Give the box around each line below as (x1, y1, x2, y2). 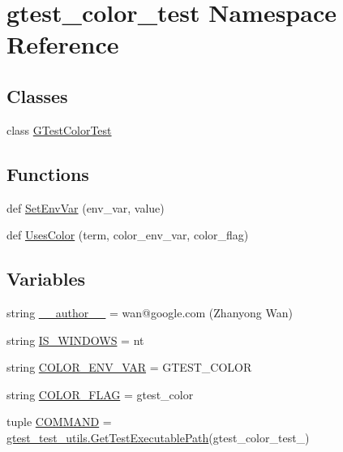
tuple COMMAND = (6, 413, 112, 430)
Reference (6, 28, 119, 61)
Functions (6, 161, 89, 186)
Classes (6, 83, 68, 108)
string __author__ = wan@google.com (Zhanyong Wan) (6, 303, 293, 321)
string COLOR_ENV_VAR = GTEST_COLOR (6, 359, 252, 376)
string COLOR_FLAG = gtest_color (6, 385, 194, 402)
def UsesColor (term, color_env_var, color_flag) (6, 226, 249, 243)
